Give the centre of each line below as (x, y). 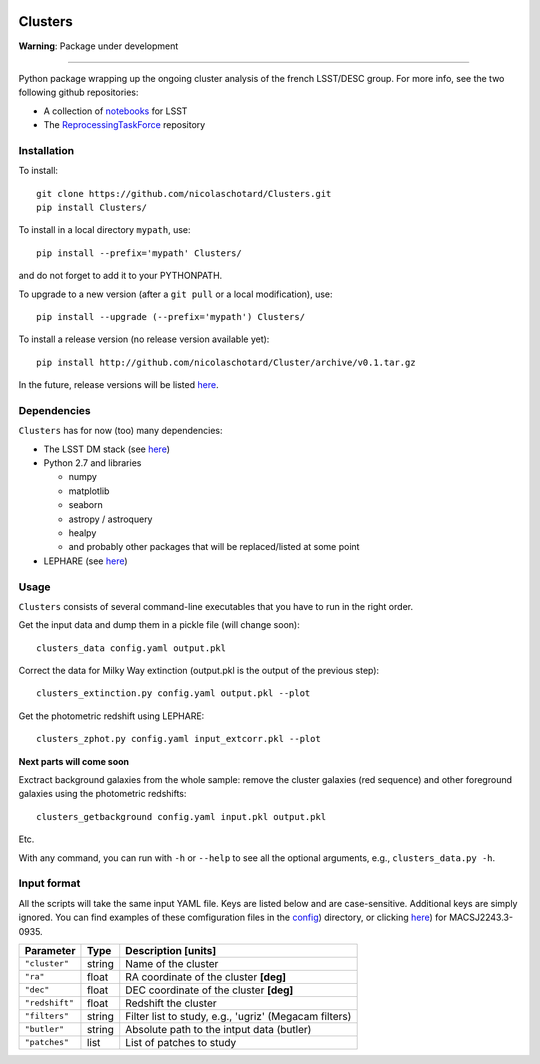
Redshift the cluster (171, 1003)
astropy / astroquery (110, 519)
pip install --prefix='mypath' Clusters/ (139, 253)
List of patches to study (181, 1042)
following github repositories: (78, 92)
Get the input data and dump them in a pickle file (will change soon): (159, 625)
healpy (82, 533)
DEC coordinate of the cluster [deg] (209, 990)
